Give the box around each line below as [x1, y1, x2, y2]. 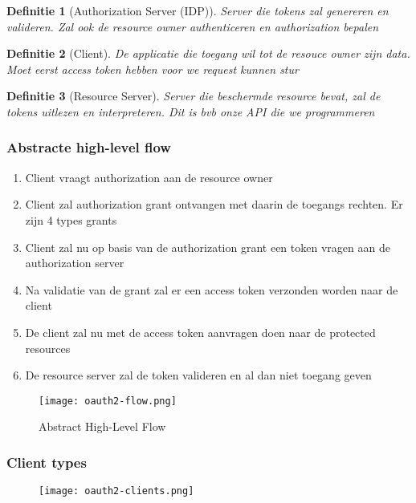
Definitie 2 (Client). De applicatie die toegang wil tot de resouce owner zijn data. [6, 45, 410, 62]
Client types [6, 452, 87, 472]
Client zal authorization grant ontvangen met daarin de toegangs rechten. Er [25, 196, 403, 213]
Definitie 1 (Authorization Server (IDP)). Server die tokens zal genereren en [6, 2, 389, 18]
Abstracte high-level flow [6, 137, 171, 157]
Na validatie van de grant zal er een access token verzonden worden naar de [25, 281, 398, 298]
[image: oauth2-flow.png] [39, 395, 177, 407]
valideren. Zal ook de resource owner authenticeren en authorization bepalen [6, 18, 379, 34]
